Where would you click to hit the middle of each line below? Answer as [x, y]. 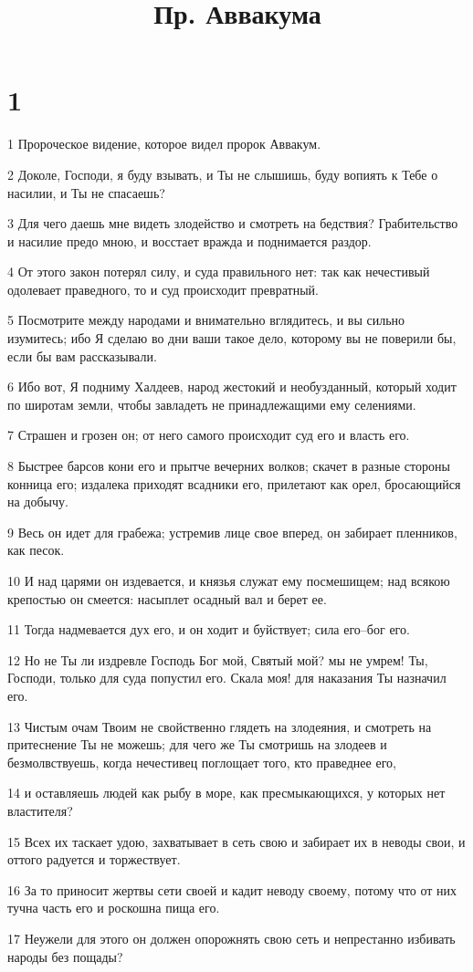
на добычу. [38, 502]
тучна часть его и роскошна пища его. [114, 908]
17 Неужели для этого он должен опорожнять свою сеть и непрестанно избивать [231, 938]
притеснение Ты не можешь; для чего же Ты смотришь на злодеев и [197, 744]
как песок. [36, 550]
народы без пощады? [65, 956]
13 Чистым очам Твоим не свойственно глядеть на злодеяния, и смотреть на [220, 726]
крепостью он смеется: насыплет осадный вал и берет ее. [167, 598]
